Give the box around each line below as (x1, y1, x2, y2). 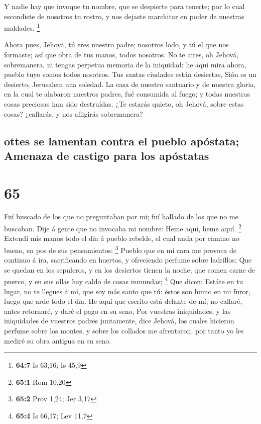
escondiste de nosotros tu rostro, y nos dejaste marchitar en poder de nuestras (4, 11, 244, 21)
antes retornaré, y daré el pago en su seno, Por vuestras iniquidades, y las (4, 305, 231, 316)
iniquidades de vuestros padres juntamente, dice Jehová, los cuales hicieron (4, 315, 234, 326)
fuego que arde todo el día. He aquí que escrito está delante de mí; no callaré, (4, 296, 242, 306)
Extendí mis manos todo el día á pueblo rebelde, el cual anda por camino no (4, 233, 239, 243)
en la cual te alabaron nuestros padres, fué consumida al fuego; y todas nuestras (4, 89, 250, 99)
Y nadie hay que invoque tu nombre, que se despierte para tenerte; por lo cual (4, 1, 245, 11)
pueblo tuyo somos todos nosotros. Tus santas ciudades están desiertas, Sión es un (4, 69, 257, 79)
